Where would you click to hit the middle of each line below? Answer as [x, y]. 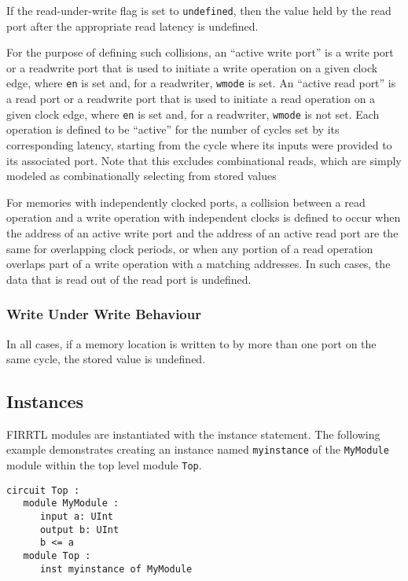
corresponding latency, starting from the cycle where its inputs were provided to [199, 144]
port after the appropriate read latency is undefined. [132, 26]
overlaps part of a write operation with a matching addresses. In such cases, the [198, 264]
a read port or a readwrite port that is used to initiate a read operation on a [191, 99]
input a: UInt [77, 517]
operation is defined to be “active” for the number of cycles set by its [173, 129]
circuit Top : [43, 490]
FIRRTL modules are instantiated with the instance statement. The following [193, 434]
